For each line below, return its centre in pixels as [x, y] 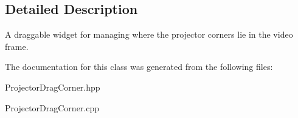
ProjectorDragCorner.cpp [52, 107]
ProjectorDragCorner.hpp [53, 87]
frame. [17, 46]
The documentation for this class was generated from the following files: [139, 67]
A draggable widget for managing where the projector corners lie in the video [149, 34]
